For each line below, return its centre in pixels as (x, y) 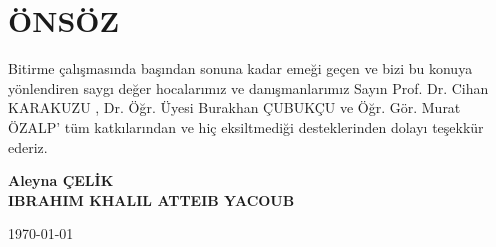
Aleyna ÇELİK (61, 180)
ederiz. (28, 146)
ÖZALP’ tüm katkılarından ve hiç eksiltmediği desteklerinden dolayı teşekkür (246, 126)
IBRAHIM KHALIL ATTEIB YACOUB (151, 199)
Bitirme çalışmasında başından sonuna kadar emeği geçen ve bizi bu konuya (240, 68)
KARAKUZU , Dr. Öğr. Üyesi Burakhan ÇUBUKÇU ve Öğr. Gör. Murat (234, 107)
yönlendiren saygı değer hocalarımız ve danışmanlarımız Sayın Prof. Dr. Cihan (248, 87)
